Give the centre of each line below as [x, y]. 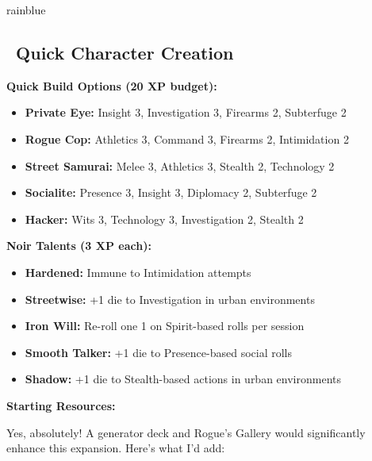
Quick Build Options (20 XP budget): [112, 85]
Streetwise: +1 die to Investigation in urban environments [170, 299]
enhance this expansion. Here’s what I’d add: [116, 448]
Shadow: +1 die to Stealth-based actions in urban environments [183, 379]
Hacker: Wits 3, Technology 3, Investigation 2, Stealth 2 [164, 219]
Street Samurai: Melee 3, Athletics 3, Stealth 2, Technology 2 [180, 165]
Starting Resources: [61, 405]
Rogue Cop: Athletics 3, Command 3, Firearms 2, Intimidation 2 [187, 138]
